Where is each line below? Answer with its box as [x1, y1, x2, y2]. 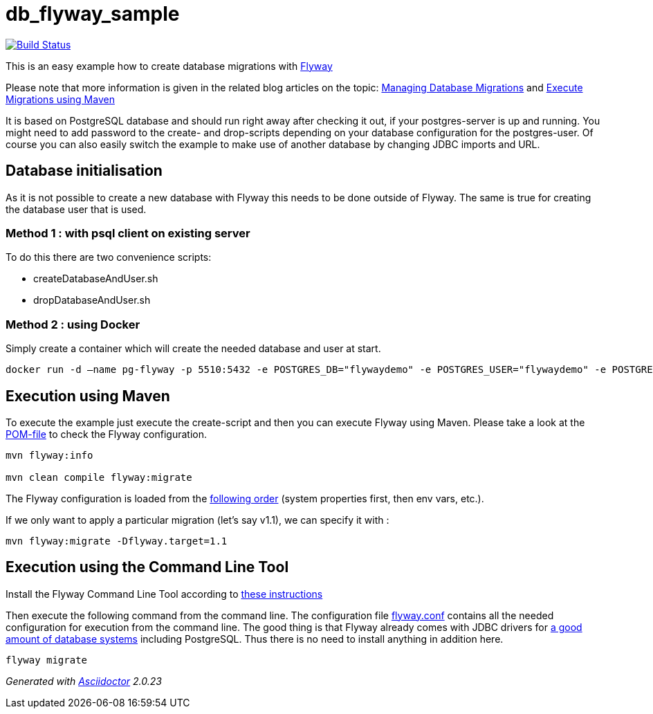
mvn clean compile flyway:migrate [6, 471, 192, 483]
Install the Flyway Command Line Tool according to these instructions [6, 587, 323, 600]
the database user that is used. [6, 203, 147, 215]
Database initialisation [6, 162, 163, 180]
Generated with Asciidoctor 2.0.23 [6, 675, 162, 687]
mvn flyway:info [6, 449, 93, 461]
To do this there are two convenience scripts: [6, 251, 212, 264]
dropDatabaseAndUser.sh [33, 294, 151, 306]
